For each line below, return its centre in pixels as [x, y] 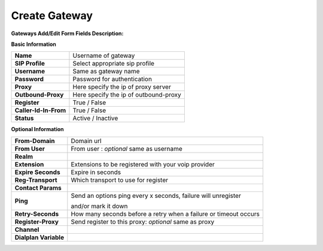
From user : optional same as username [127, 148]
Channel [27, 230]
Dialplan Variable [39, 237]
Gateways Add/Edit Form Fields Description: [67, 33]
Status [24, 118]
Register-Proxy [37, 222]
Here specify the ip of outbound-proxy [127, 95]
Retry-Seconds [37, 213]
